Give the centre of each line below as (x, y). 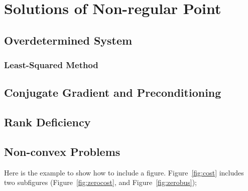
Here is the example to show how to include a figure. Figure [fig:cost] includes (124, 172)
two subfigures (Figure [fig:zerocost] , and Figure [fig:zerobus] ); (101, 182)
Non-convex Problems (62, 151)
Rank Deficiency (47, 122)
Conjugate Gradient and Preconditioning (113, 92)
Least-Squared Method (51, 65)
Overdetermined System (68, 40)
